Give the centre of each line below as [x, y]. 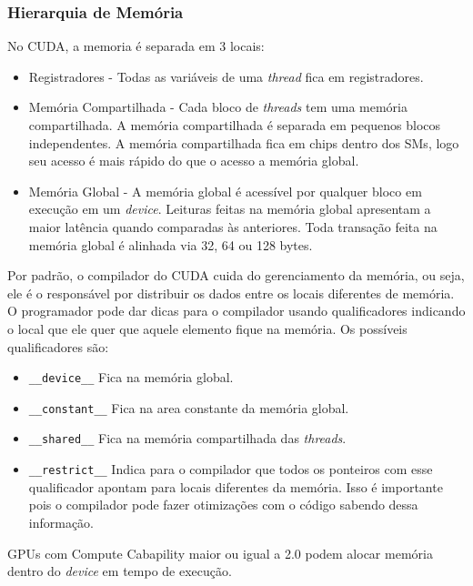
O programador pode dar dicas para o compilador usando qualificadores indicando [236, 311]
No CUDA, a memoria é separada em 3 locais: [136, 46]
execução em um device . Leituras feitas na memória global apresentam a [230, 209]
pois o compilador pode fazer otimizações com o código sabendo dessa [223, 505]
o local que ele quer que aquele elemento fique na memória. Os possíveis [207, 328]
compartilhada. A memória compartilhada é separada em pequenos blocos [235, 125]
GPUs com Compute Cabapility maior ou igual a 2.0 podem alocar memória [220, 553]
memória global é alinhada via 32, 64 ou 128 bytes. [171, 244]
